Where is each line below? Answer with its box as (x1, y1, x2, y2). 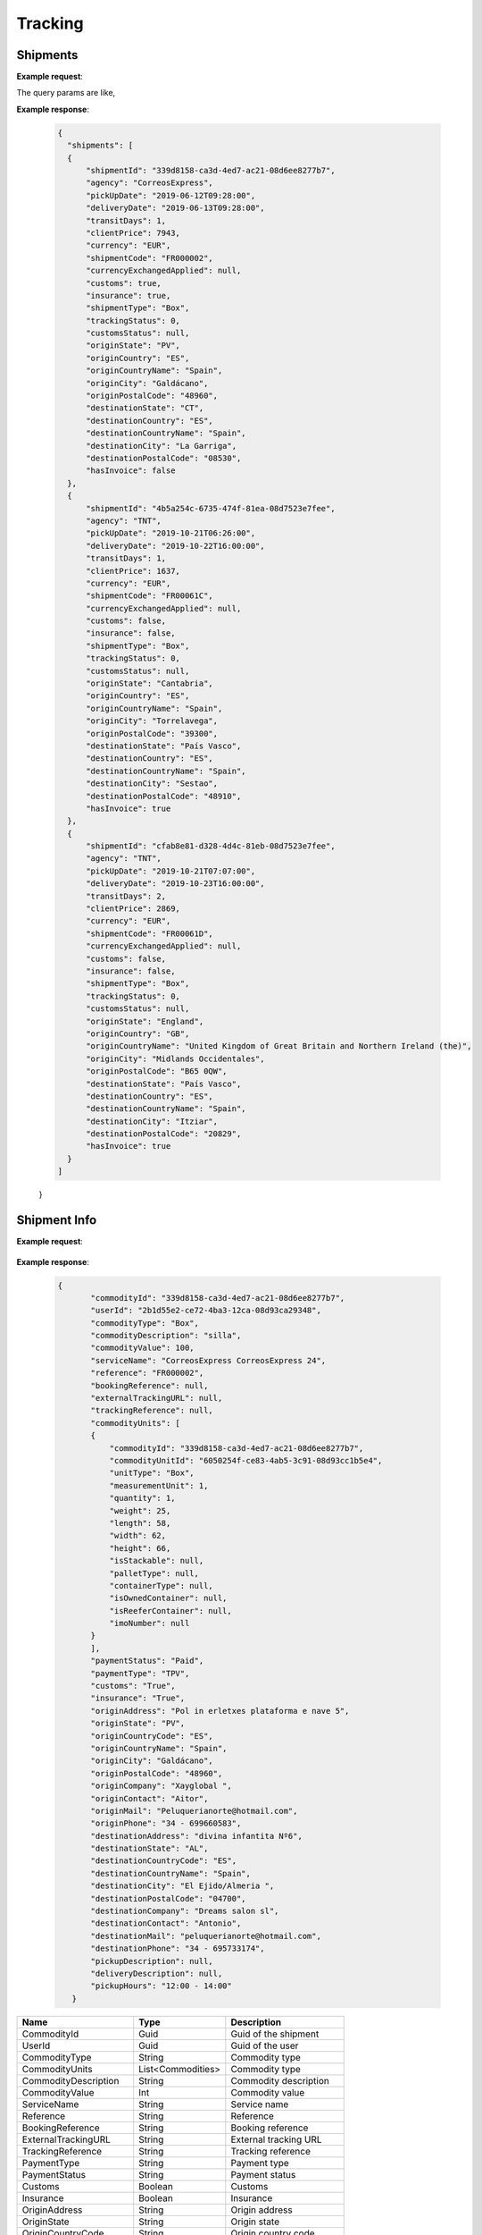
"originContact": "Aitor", (90, 1793, 209, 1803)
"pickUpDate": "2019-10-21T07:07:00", (86, 865, 256, 876)
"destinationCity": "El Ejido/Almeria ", (90, 1881, 275, 1891)
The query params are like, (16, 88, 116, 98)
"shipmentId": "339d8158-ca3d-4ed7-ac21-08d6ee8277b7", (86, 165, 336, 175)
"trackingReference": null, (90, 1405, 213, 1416)
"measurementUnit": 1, (109, 1480, 209, 1490)
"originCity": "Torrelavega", (86, 716, 219, 726)
